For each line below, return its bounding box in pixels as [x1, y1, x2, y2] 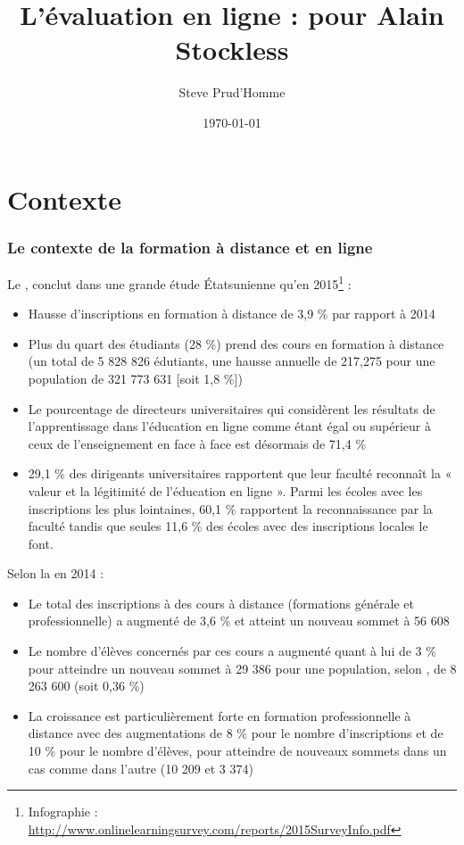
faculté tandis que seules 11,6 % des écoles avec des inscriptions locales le [28, 517, 428, 535]
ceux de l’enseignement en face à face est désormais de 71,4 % [28, 434, 367, 452]
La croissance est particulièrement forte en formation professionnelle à [28, 706, 411, 725]
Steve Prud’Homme [178, 83, 286, 102]
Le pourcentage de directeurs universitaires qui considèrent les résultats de [28, 399, 435, 418]
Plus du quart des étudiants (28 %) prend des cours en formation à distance [28, 334, 444, 352]
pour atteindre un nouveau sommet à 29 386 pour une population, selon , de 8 [28, 659, 457, 677]
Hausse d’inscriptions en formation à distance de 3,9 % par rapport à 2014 [28, 304, 435, 323]
